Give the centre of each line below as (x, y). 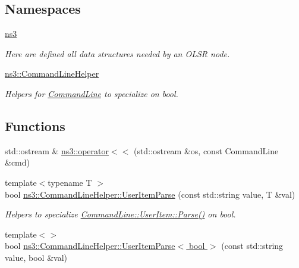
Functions (35, 125)
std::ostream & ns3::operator (57, 150)
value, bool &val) (36, 257)
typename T (70, 182)
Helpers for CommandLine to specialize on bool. (92, 93)
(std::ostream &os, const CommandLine (206, 150)
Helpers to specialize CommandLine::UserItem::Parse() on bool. (120, 214)
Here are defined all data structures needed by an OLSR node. (117, 53)
